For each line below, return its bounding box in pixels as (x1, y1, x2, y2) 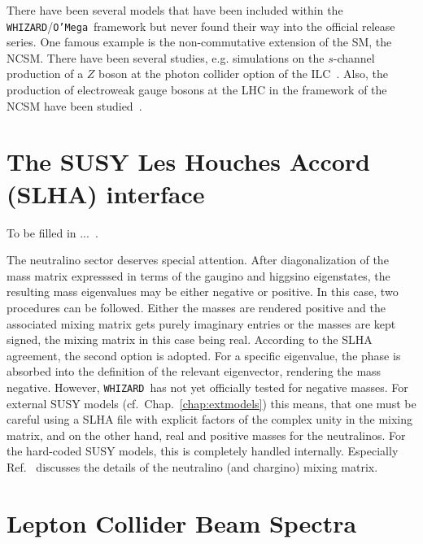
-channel (333, 49, 375, 66)
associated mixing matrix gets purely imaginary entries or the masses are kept (7, 315, 396, 332)
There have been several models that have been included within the (7, 2, 343, 18)
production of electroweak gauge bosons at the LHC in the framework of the (7, 81, 387, 98)
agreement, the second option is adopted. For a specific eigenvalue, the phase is (7, 346, 401, 363)
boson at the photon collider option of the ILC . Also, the (98, 65, 388, 82)
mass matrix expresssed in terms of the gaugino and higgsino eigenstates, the (7, 267, 390, 284)
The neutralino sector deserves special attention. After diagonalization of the (7, 251, 389, 268)
